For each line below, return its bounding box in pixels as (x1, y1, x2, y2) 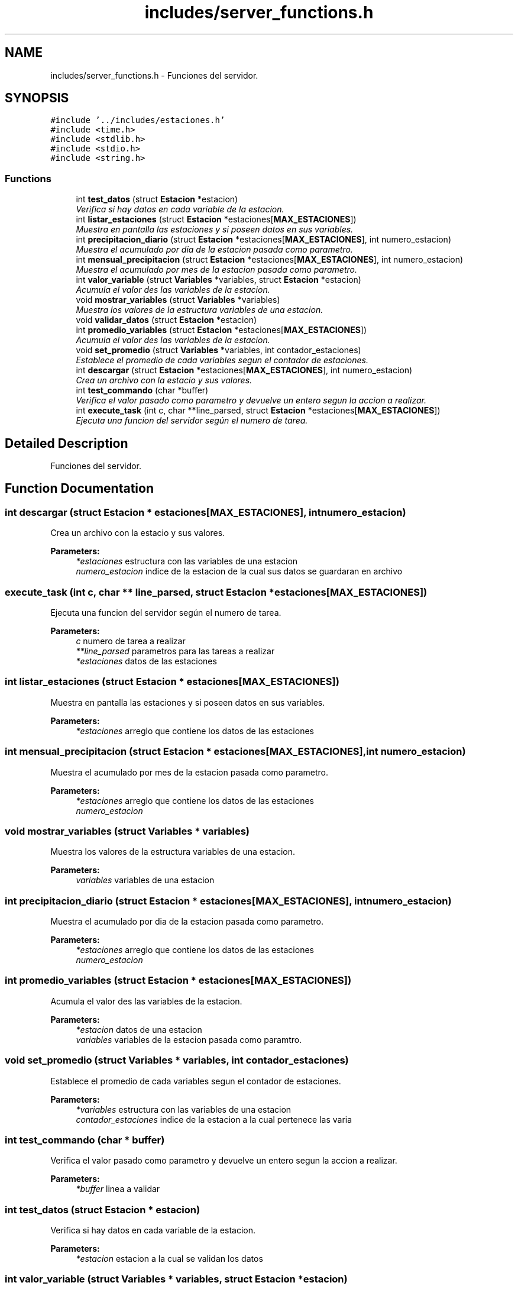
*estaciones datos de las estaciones (76, 656, 217, 666)
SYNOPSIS (5, 91, 69, 106)
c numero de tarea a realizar (76, 636, 186, 646)
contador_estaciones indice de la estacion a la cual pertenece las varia (76, 1114, 352, 1125)
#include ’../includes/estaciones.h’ (50, 115, 225, 125)
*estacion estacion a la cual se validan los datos (76, 1254, 263, 1264)
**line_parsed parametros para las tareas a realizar (76, 646, 275, 656)
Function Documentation (5, 481, 154, 496)
